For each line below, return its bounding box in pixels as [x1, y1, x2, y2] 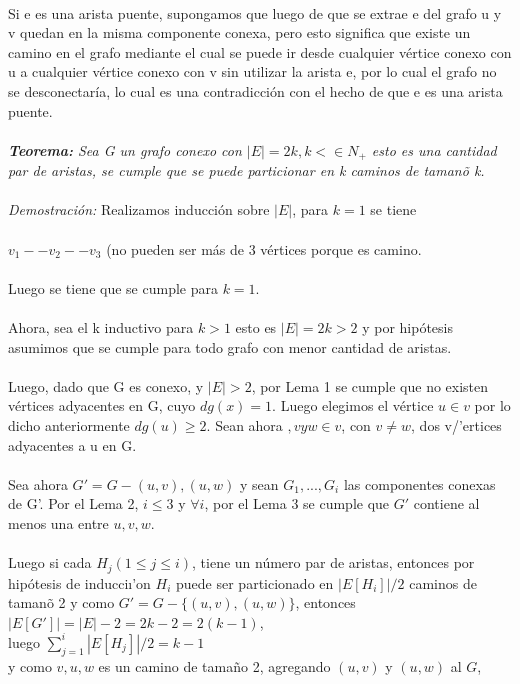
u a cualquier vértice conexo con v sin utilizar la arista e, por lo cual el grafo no [8, 61, 497, 82]
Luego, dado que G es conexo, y [8, 375, 204, 396]
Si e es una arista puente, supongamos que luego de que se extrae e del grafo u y [8, 2, 502, 23]
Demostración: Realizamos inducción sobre [8, 199, 270, 220]
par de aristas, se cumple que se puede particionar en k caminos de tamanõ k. [8, 160, 485, 181]
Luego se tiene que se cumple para [8, 277, 218, 298]
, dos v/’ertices [411, 414, 502, 435]
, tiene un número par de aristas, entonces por [192, 552, 475, 573]
